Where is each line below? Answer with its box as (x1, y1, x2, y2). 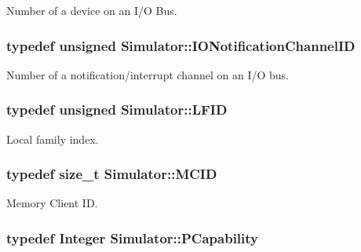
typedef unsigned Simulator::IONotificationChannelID (6, 35, 356, 55)
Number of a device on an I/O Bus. (6, 2, 177, 18)
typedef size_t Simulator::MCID (6, 164, 217, 184)
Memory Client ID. (6, 195, 98, 211)
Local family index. (6, 130, 99, 147)
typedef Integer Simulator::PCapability (6, 228, 259, 247)
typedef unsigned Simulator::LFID (6, 100, 228, 119)
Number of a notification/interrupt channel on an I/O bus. (6, 66, 289, 82)
